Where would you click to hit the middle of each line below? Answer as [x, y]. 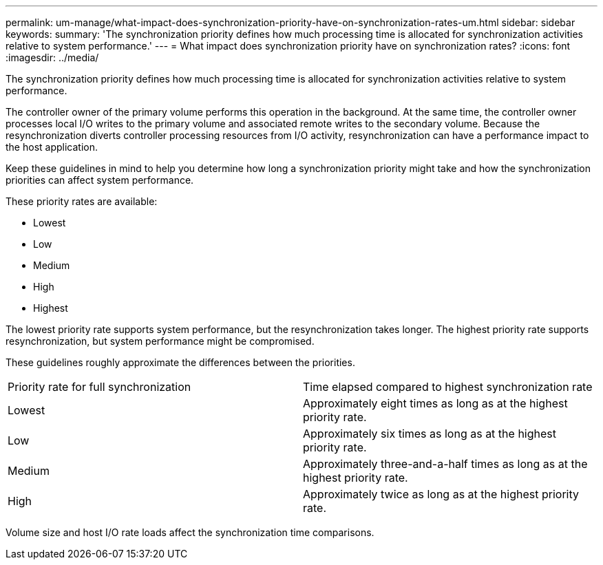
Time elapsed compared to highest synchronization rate [448, 387]
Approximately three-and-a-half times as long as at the [445, 464]
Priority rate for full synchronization [99, 387]
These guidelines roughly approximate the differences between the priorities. [180, 362]
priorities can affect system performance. [100, 180]
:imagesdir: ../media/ [52, 57]
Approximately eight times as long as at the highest [435, 403]
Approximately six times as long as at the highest [430, 434]
